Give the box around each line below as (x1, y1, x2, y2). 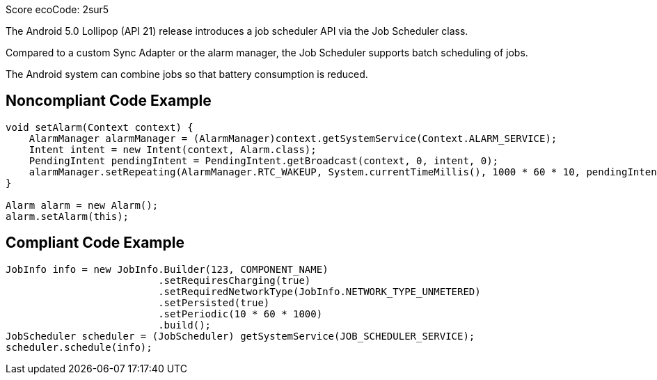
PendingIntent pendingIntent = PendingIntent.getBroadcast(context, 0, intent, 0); (29, 155, 499, 166)
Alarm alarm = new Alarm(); (6, 199, 159, 211)
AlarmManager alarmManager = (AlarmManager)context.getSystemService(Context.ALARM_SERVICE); (29, 132, 557, 144)
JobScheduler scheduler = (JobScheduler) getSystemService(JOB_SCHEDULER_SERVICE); (6, 330, 475, 342)
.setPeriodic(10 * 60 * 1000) (158, 308, 323, 319)
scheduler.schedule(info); (6, 341, 152, 353)
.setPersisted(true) (158, 296, 270, 308)
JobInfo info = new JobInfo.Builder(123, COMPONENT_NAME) (6, 263, 328, 275)
